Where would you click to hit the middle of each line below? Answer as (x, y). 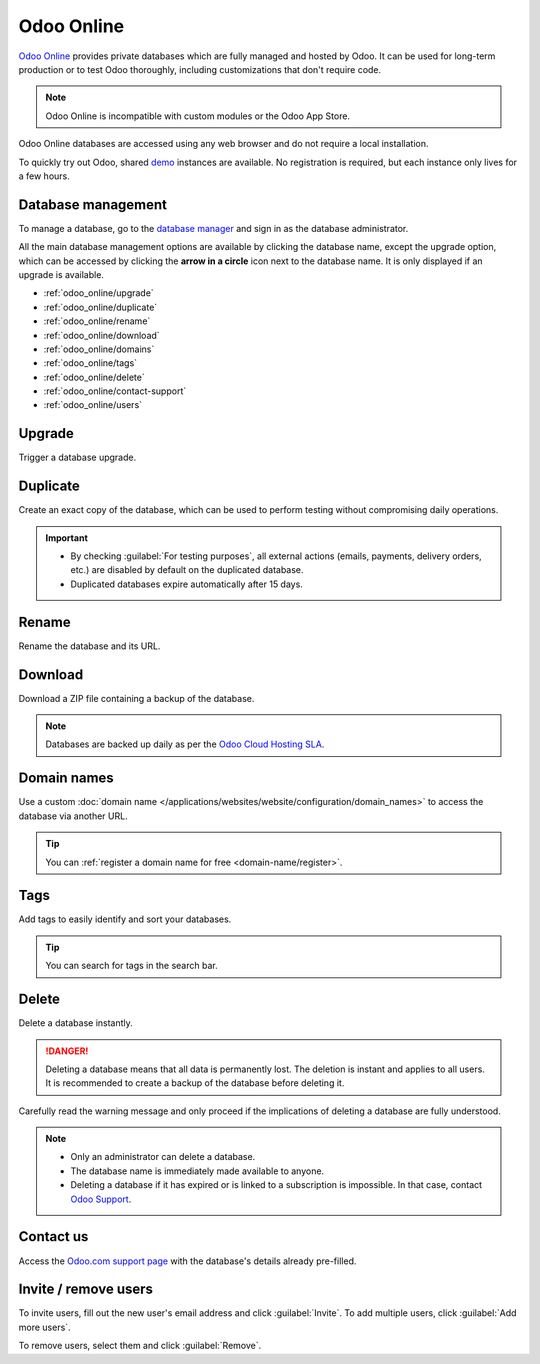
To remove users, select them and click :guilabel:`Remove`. (140, 1346)
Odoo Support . (101, 1199)
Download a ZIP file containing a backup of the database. (136, 698)
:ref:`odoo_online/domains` (99, 349)
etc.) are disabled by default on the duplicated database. (187, 570)
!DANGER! (67, 1051)
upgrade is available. (61, 274)
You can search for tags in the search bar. (132, 966)
